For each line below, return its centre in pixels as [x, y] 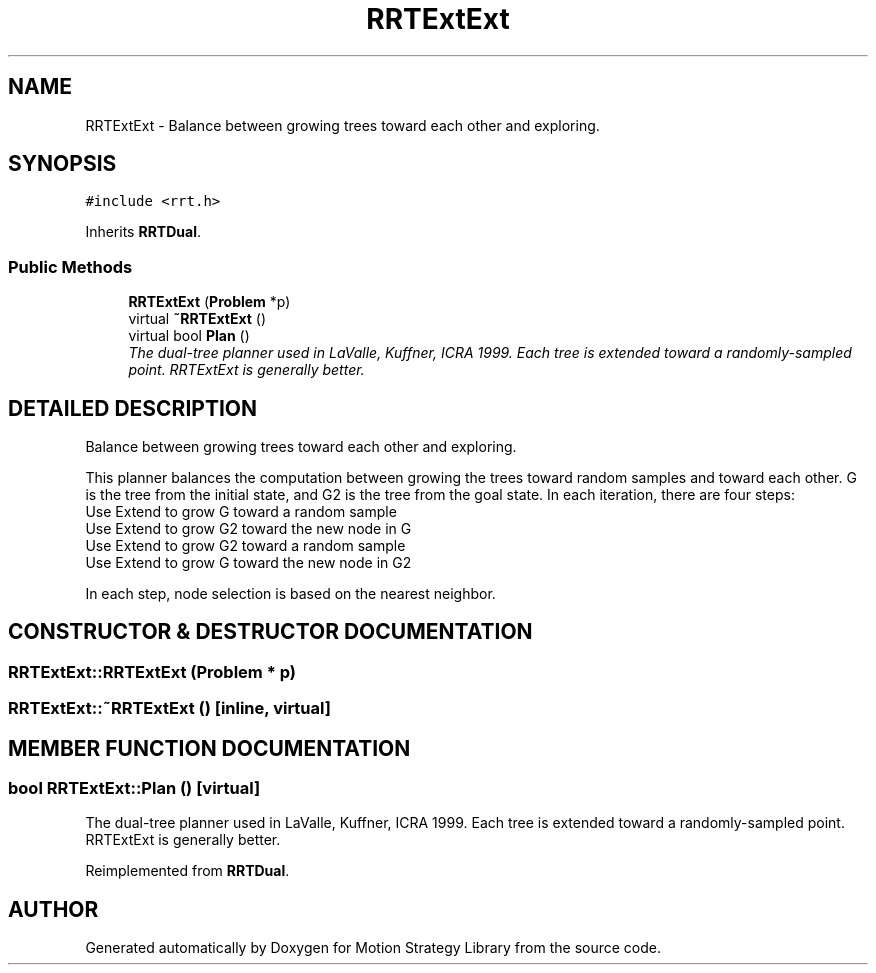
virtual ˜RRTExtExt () [197, 319]
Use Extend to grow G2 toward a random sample [245, 546]
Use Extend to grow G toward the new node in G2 [248, 563]
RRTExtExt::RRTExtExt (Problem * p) [152, 671]
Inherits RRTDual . [143, 232]
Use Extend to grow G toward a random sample [241, 512]
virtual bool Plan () [189, 336]
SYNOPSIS [62, 164]
